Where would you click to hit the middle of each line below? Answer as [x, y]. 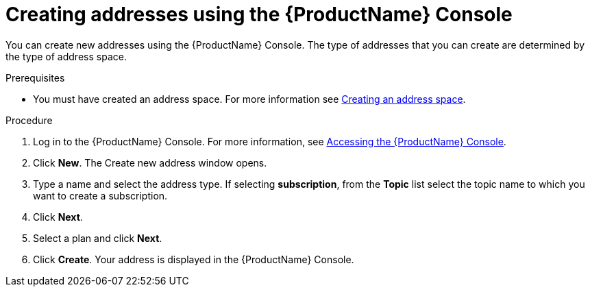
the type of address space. [66, 56]
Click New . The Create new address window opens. [150, 162]
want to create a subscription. [100, 195]
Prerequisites [35, 77]
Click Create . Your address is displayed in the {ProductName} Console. [194, 259]
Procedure [29, 120]
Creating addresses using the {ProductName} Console [259, 14]
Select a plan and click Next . [98, 238]
